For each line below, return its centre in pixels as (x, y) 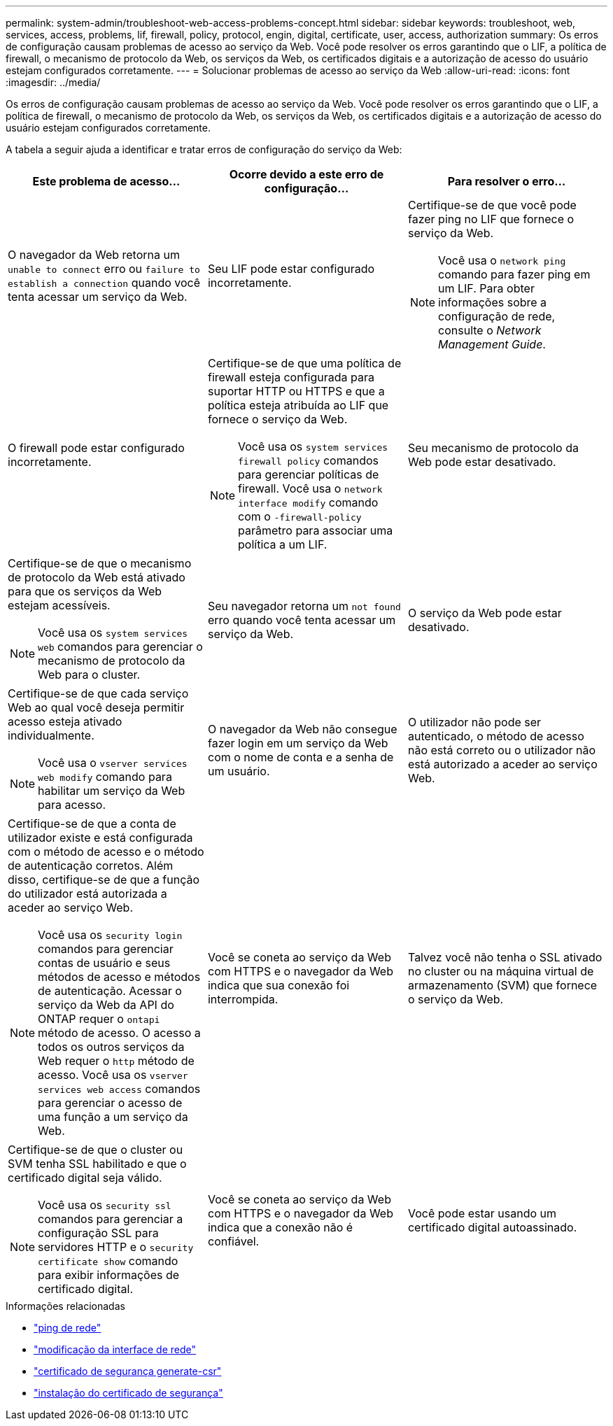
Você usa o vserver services (113, 763)
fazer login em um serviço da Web (298, 743)
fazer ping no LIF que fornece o (491, 219)
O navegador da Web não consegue (302, 729)
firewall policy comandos (308, 460)
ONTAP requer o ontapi (99, 1019)
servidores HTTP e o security (116, 1247)
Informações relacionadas (65, 1306)
